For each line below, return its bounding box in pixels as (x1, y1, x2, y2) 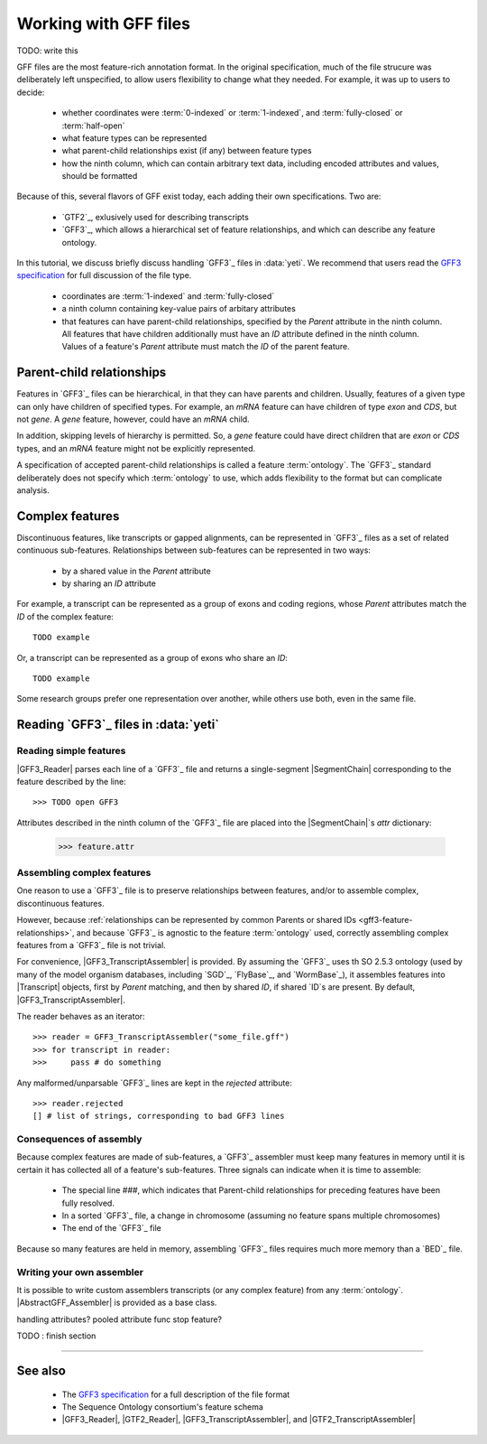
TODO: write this (16, 45, 78, 56)
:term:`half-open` (61, 120, 125, 131)
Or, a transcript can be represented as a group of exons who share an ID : (16, 652, 289, 663)
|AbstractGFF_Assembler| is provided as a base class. (16, 1297, 217, 1309)
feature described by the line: (16, 776, 126, 787)
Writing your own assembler (16, 1265, 144, 1278)
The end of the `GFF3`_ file (61, 1223, 161, 1234)
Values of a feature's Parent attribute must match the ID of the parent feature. (61, 341, 351, 352)
